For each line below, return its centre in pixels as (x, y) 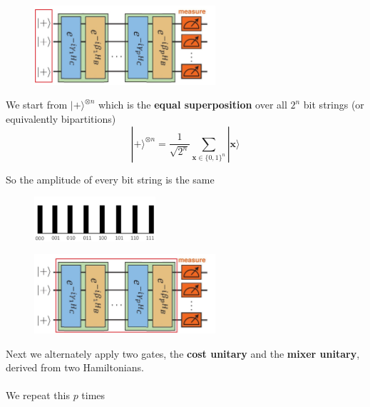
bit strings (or (334, 105)
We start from (37, 105)
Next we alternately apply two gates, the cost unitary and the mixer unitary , (183, 353)
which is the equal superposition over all (192, 105)
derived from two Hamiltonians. (75, 367)
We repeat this (38, 395)
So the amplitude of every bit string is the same (110, 179)
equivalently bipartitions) (61, 118)
